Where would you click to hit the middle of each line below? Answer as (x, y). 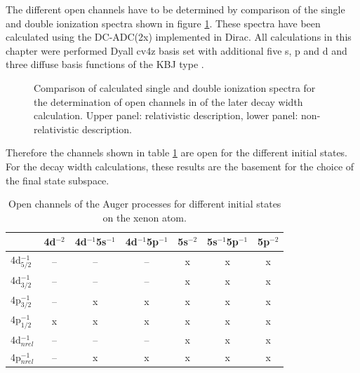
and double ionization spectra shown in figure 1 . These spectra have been (163, 23)
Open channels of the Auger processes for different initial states (145, 204)
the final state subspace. (58, 180)
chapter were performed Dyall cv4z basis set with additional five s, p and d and (176, 50)
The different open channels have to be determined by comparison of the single (175, 9)
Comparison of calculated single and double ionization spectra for (175, 87)
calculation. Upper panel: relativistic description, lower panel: (166, 115)
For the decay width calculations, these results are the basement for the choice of (180, 166)
